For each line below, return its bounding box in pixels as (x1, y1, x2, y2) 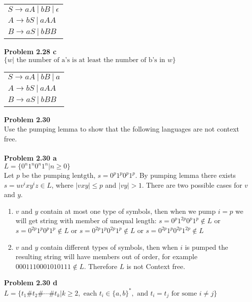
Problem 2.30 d (4, 277, 58, 288)
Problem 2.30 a (4, 152, 57, 163)
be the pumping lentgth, (22, 170, 96, 180)
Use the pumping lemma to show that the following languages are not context (4, 124, 240, 134)
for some (171, 290, 197, 297)
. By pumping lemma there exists (135, 170, 236, 180)
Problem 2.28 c (4, 46, 57, 56)
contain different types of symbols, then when (40, 241, 178, 252)
